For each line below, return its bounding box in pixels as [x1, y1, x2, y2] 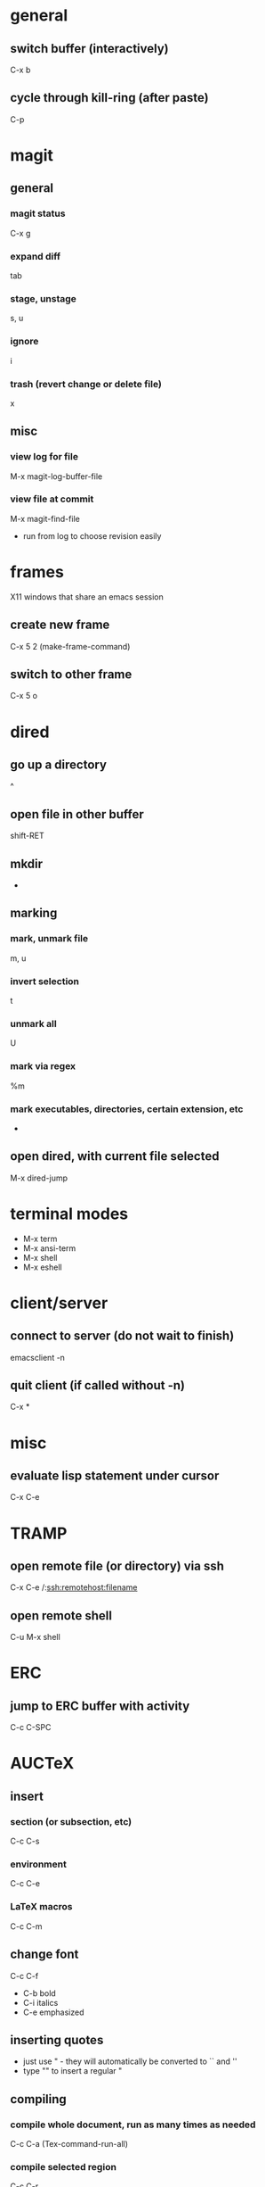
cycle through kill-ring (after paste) [10, 90, 209, 105]
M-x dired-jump [10, 1172, 68, 1183]
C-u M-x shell [10, 1632, 60, 1643]
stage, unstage [10, 292, 76, 304]
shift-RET [10, 831, 44, 841]
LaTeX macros [10, 1901, 73, 1913]
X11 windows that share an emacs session [10, 591, 164, 602]
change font [10, 1947, 79, 1962]
